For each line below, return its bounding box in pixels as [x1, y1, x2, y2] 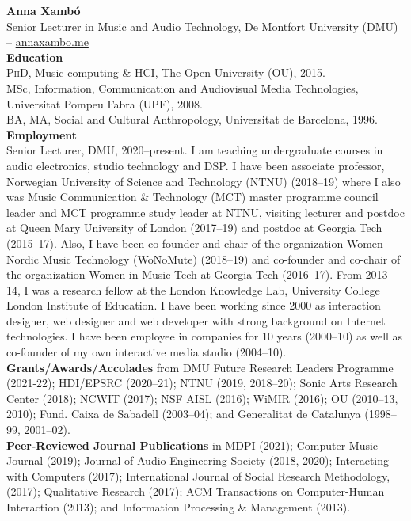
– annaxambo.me [6, 33, 89, 50]
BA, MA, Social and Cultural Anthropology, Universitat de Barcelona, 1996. [6, 111, 378, 127]
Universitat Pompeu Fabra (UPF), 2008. [6, 95, 203, 112]
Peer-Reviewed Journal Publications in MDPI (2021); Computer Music [6, 436, 379, 453]
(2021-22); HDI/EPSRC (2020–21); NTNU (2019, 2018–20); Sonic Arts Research [6, 375, 398, 391]
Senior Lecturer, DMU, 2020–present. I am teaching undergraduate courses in [6, 142, 383, 158]
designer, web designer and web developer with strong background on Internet [6, 312, 386, 329]
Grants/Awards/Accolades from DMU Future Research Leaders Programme [6, 359, 394, 375]
